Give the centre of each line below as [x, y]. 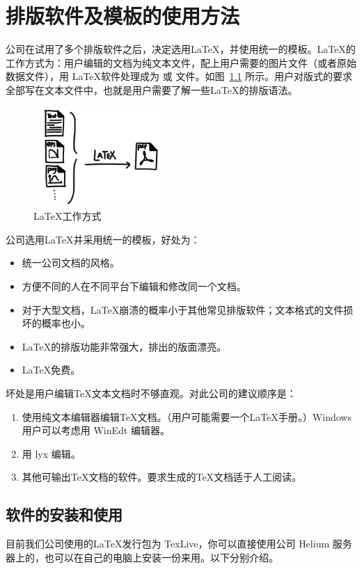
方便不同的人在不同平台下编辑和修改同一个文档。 [134, 286]
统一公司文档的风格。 [71, 263]
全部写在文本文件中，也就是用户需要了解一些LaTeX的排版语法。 [152, 89]
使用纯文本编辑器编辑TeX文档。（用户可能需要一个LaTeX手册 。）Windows [187, 416]
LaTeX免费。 [51, 370]
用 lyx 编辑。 [51, 453]
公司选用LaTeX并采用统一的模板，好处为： [103, 239]
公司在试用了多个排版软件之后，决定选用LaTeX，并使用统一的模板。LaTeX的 [181, 49]
